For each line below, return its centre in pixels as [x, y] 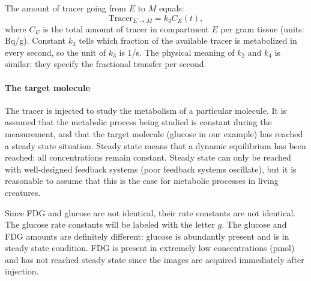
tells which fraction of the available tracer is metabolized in [188, 40]
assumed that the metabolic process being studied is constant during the [138, 122]
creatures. [23, 192]
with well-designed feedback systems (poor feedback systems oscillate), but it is [151, 169]
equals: [172, 8]
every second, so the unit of [56, 52]
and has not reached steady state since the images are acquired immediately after [155, 259]
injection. [22, 271]
